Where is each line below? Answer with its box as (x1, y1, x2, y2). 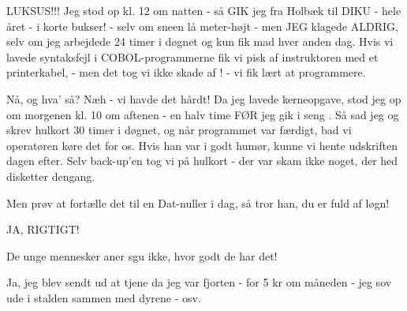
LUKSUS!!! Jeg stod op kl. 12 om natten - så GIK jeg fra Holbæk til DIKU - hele (6, 2, 401, 18)
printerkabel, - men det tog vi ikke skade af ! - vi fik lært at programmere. (6, 64, 366, 81)
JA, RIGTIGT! (6, 221, 80, 238)
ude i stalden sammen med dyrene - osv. (6, 289, 201, 305)
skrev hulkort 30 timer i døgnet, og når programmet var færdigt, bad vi (6, 122, 352, 138)
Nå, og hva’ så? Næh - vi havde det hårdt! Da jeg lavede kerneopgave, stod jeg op (6, 90, 401, 107)
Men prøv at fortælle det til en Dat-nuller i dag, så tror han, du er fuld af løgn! (6, 194, 390, 211)
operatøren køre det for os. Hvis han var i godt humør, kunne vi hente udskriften (6, 137, 398, 153)
